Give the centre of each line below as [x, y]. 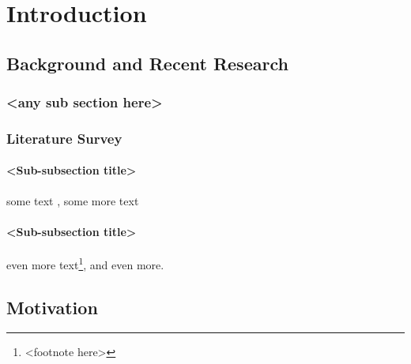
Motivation [52, 307]
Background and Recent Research [147, 63]
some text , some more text [73, 200]
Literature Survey [64, 138]
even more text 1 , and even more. [85, 263]
